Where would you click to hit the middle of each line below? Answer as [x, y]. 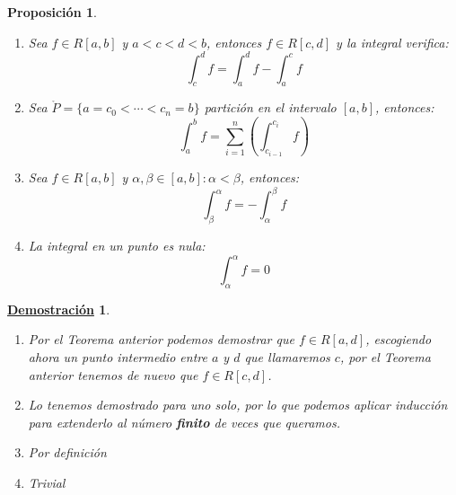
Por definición [67, 452]
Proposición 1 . [52, 12]
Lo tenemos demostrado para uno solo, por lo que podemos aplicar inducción [238, 405]
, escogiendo [399, 339]
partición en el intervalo [270, 107]
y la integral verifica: [392, 42]
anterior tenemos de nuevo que [113, 374]
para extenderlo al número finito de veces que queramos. [184, 422]
